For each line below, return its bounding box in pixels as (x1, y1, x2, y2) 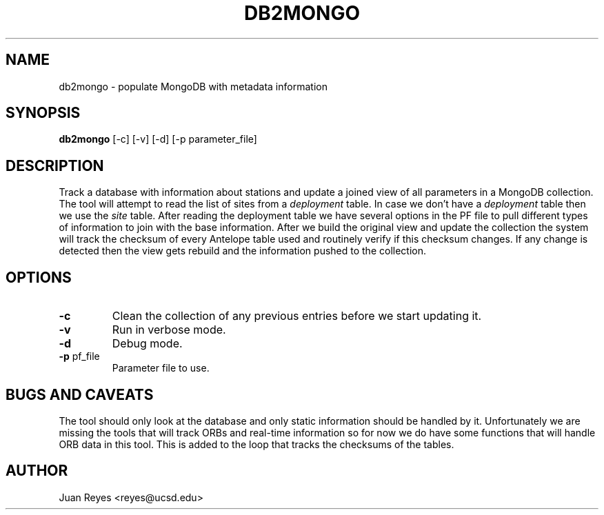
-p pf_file (59, 350, 100, 363)
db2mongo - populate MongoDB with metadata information (59, 80, 328, 92)
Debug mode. (112, 336, 183, 351)
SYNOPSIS (6, 104, 81, 122)
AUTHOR (6, 462, 68, 480)
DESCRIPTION (6, 156, 104, 174)
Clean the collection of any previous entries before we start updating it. (112, 309, 482, 323)
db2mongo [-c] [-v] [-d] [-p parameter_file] (59, 133, 257, 145)
